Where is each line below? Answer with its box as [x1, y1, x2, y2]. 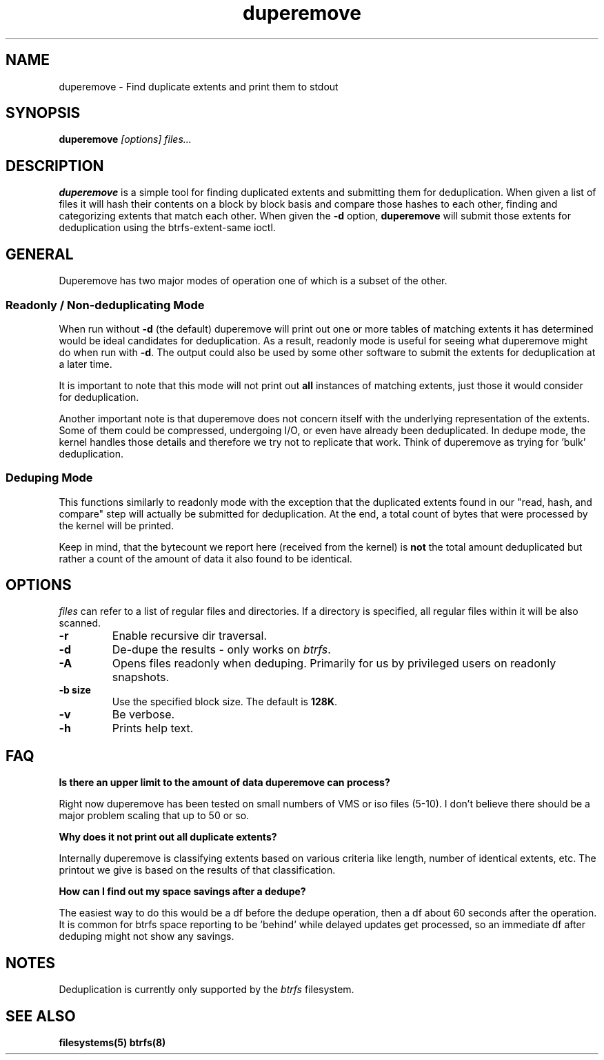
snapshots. [112, 670, 170, 685]
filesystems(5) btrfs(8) [59, 1037, 166, 1048]
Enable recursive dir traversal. [112, 629, 268, 643]
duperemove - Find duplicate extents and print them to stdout [59, 80, 339, 92]
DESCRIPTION [6, 157, 104, 175]
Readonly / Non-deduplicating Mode [6, 297, 205, 312]
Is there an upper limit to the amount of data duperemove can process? [59, 776, 390, 789]
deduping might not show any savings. [59, 930, 234, 943]
